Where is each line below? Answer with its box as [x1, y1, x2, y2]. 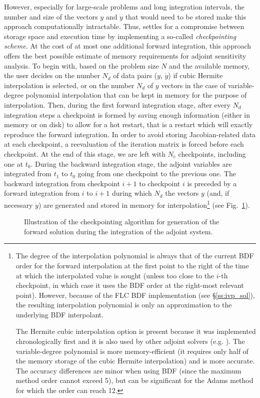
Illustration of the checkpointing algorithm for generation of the [24, 216, 219, 227]
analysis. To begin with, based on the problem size [4, 60, 159, 71]
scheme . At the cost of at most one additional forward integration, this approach [4, 41, 251, 51]
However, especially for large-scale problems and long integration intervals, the [4, 2, 244, 12]
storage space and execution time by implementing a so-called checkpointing [4, 31, 236, 41]
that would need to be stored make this [125, 11, 246, 22]
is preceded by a [187, 178, 237, 188]
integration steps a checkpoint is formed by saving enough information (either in [4, 109, 250, 120]
